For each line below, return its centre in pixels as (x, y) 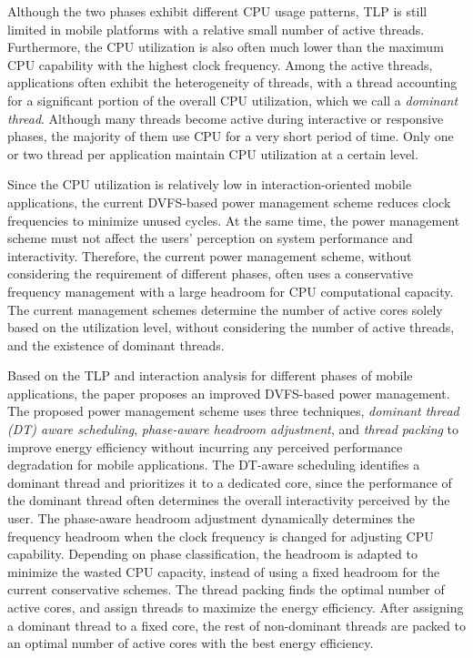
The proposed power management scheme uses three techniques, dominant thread (233, 411)
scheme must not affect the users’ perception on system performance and (210, 238)
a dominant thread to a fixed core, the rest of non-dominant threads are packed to (236, 625)
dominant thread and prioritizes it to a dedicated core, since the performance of (230, 482)
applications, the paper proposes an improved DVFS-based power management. (229, 393)
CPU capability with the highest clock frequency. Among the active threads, (220, 64)
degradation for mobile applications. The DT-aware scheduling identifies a (214, 465)
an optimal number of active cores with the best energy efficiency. (191, 643)
